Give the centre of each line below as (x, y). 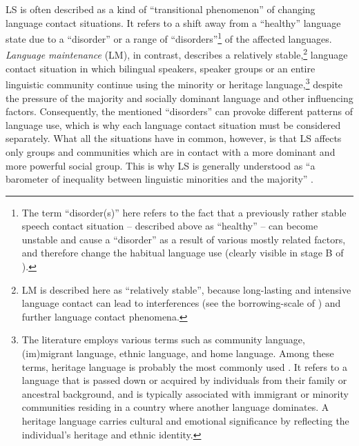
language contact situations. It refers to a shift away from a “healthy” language (173, 22)
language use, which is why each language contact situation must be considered (173, 124)
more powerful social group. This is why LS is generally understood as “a (161, 165)
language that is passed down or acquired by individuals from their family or (184, 380)
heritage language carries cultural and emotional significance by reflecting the (185, 420)
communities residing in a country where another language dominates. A (175, 407)
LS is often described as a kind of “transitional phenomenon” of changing (161, 9)
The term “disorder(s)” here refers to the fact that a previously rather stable (184, 212)
